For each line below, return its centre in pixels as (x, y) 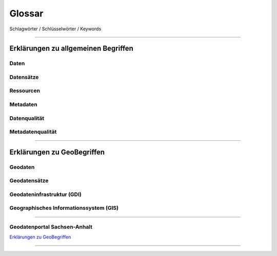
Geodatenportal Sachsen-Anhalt (51, 227)
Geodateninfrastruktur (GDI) (45, 194)
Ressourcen (25, 91)
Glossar (26, 13)
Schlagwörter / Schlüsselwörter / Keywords (55, 29)
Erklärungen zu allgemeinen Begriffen (71, 49)
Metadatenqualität (33, 132)
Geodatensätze (29, 181)
